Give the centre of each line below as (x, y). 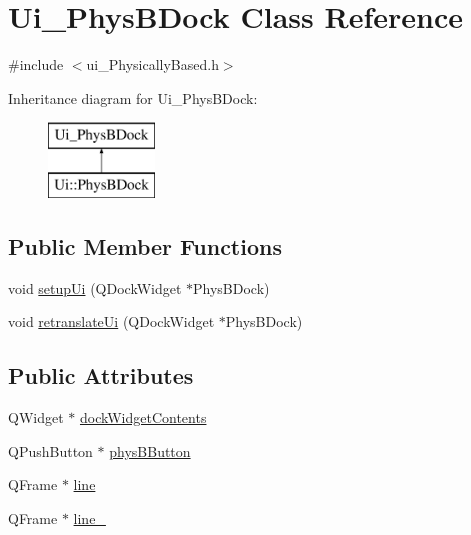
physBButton (150, 450)
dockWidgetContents (143, 417)
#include (36, 64)
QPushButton (50, 450)
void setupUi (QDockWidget (95, 287)
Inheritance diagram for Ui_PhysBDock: (133, 97)
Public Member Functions (145, 245)
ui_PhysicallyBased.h (152, 64)
